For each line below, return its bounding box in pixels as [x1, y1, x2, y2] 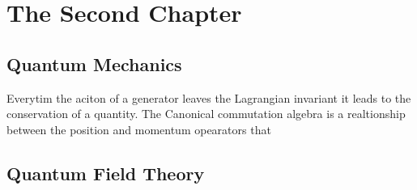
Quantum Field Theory [6, 160, 205, 185]
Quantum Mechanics [6, 51, 182, 76]
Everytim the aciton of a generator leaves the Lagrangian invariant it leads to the [6, 89, 411, 106]
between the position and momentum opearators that [6, 120, 271, 137]
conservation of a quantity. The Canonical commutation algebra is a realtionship [6, 105, 406, 122]
